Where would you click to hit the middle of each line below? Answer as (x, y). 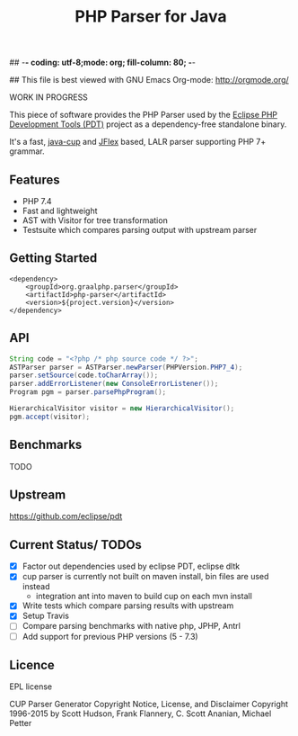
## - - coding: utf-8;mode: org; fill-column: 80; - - (102, 63)
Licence (32, 664)
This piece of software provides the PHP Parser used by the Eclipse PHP (144, 115)
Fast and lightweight (60, 211)
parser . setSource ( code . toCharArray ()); (84, 375)
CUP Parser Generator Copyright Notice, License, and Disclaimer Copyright (149, 705)
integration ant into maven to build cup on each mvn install (144, 597)
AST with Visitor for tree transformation (95, 220)
